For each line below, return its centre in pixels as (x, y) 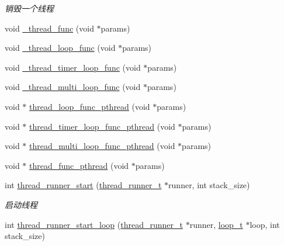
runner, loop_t (216, 224)
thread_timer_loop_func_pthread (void (102, 126)
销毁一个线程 (29, 8)
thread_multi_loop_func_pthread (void (102, 146)
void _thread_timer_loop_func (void (73, 67)
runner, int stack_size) (209, 185)
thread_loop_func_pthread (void (90, 106)
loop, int (265, 224)
